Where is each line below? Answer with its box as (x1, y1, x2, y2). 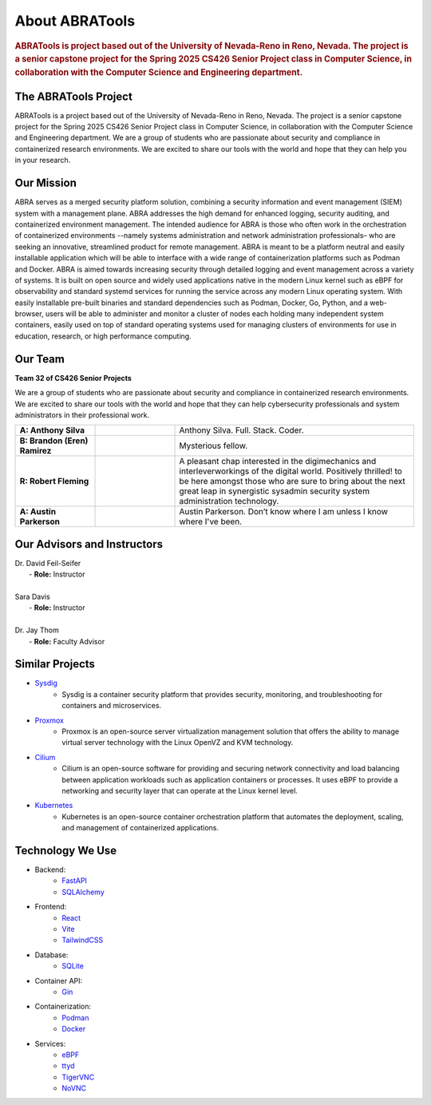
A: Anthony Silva (19, 425, 85, 436)
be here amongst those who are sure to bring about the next (179, 476, 406, 487)
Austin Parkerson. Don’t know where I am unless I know (179, 506, 389, 517)
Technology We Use (14, 843, 117, 857)
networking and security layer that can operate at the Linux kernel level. (61, 786, 299, 795)
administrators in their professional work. (14, 410, 150, 419)
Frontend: (34, 902, 67, 912)
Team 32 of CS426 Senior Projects (14, 373, 132, 382)
